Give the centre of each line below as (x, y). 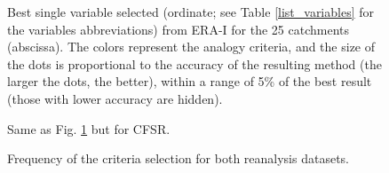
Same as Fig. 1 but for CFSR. (89, 128)
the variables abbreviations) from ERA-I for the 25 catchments (178, 29)
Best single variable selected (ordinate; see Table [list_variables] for (191, 12)
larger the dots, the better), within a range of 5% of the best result (190, 81)
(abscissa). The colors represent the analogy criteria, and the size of (191, 47)
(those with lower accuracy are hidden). (115, 98)
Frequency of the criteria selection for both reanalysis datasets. (178, 158)
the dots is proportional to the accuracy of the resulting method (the (194, 63)
